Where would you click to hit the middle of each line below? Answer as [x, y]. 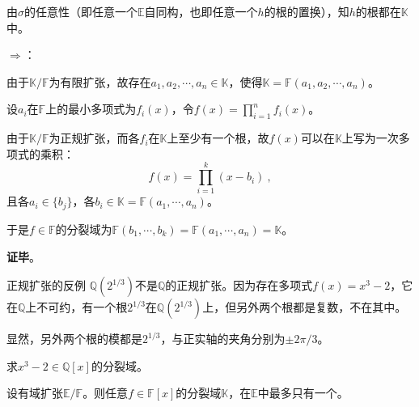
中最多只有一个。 [303, 393]
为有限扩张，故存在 [100, 81]
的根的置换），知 [307, 11]
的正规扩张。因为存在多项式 [239, 285]
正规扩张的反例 [46, 285]
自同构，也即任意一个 [201, 11]
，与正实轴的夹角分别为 [223, 339]
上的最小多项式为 [91, 109]
